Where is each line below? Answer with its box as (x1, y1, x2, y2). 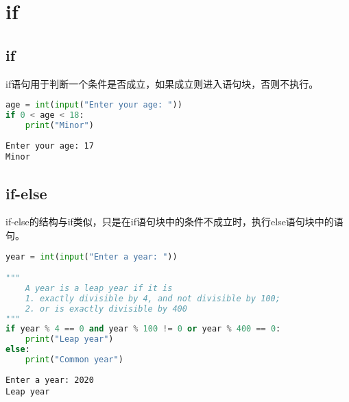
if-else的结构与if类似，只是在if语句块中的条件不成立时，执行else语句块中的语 (5, 214, 344, 229)
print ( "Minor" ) (25, 120, 94, 130)
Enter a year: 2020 (5, 375, 94, 385)
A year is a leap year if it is (25, 283, 173, 293)
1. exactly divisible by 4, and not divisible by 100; (25, 293, 280, 303)
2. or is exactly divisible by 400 (25, 303, 187, 314)
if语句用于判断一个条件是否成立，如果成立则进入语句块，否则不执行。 (5, 76, 319, 90)
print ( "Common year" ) (25, 355, 123, 365)
